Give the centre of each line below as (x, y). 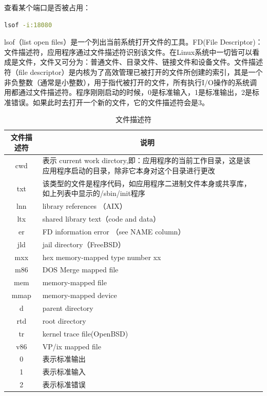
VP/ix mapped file (72, 346)
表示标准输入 (64, 372)
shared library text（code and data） (101, 219)
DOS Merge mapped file (80, 270)
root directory (64, 320)
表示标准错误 (64, 384)
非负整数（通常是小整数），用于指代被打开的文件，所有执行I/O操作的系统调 (130, 82)
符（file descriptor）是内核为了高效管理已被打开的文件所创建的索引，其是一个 (133, 72)
